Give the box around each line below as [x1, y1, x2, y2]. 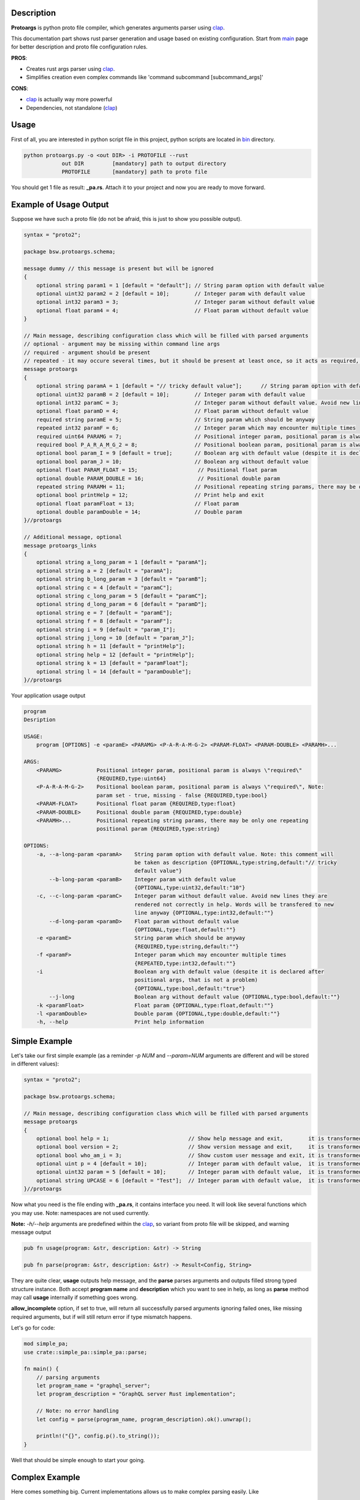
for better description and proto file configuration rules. [11, 43, 148, 50]
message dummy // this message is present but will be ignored [23, 265, 214, 272]
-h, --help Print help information [36, 1019, 205, 1025]
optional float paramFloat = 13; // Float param [36, 500, 239, 507]
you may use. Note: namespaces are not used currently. [11, 1209, 150, 1216]
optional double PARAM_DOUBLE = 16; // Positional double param [36, 475, 280, 482]
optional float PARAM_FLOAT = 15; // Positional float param [36, 467, 277, 473]
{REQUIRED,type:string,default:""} [134, 943, 239, 950]
